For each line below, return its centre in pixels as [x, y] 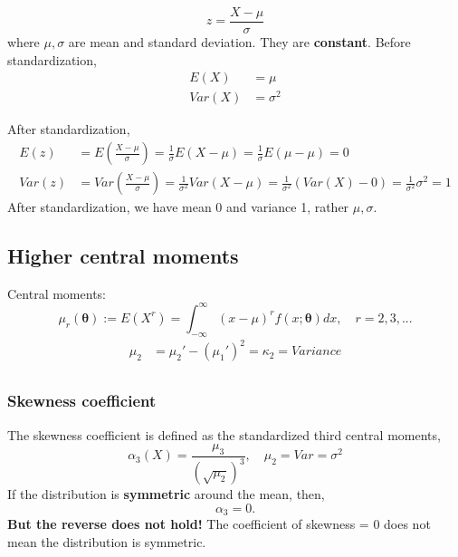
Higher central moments [123, 256]
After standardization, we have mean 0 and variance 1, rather [178, 207]
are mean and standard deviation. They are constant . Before [239, 42]
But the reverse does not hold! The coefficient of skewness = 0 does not [219, 524]
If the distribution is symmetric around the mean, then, [166, 494]
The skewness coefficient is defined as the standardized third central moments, [224, 434]
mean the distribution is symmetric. [107, 541]
